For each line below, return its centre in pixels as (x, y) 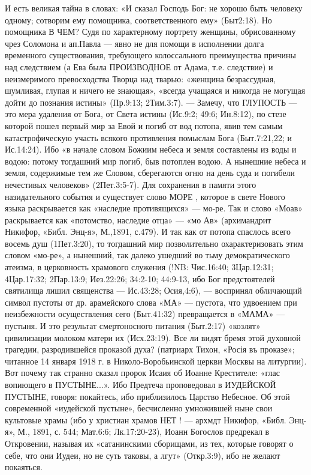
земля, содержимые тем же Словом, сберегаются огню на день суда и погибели (150, 173)
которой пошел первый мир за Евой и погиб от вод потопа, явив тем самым (144, 125)
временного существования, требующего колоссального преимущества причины (150, 55)
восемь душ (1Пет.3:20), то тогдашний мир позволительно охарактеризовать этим (154, 243)
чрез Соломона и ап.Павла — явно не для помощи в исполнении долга (135, 43)
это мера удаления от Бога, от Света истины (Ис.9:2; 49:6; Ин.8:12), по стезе (146, 114)
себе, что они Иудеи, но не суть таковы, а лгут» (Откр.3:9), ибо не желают (143, 455)
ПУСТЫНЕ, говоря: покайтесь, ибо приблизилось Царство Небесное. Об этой (147, 396)
